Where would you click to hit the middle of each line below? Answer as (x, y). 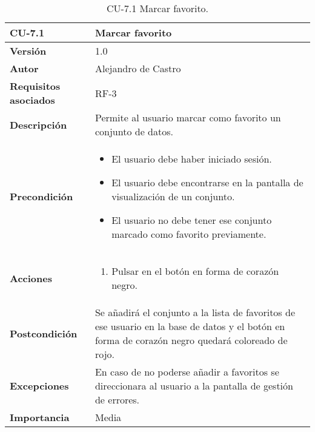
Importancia (40, 417)
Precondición (41, 196)
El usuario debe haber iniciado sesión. (192, 159)
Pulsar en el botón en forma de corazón (195, 271)
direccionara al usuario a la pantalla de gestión (194, 386)
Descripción (38, 124)
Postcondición (44, 333)
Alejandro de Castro (138, 68)
